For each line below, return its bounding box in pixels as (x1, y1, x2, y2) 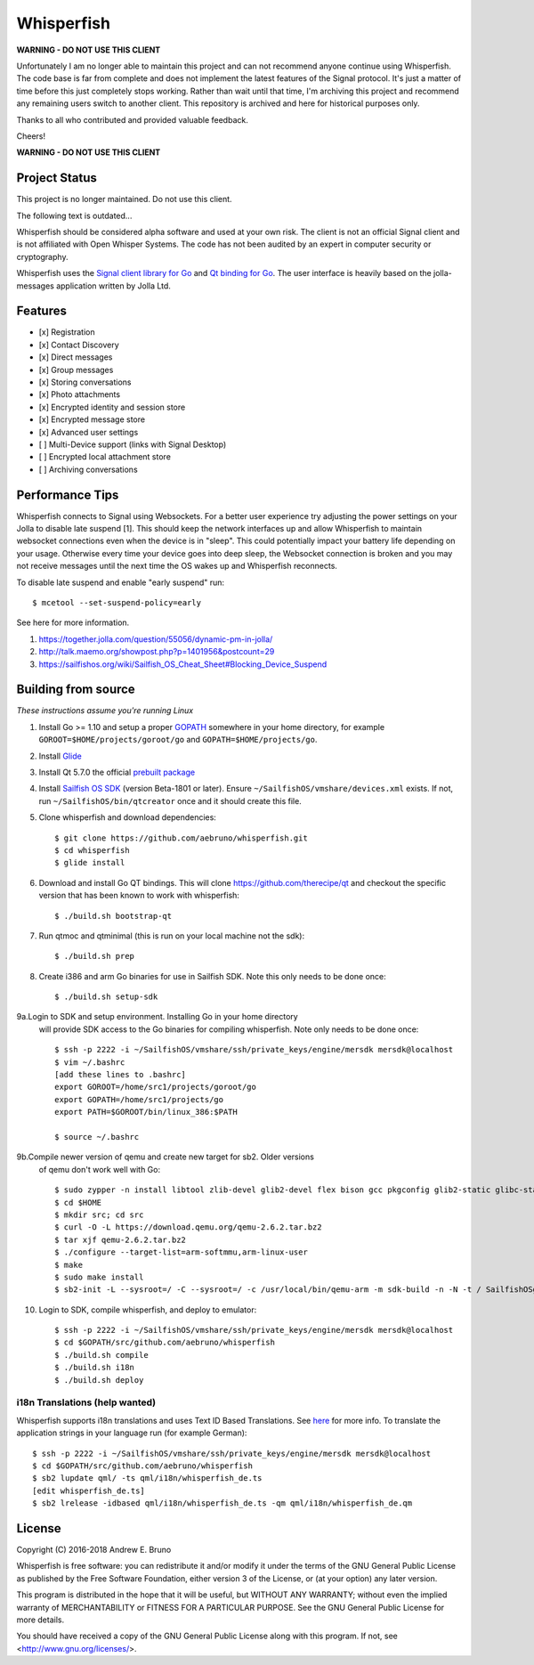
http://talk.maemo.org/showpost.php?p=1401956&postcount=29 (38, 646, 275, 657)
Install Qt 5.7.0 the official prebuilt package (38, 767, 196, 778)
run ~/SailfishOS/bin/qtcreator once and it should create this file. (38, 795, 302, 806)
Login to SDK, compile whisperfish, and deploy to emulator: (38, 1304, 257, 1315)
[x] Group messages (38, 364, 114, 375)
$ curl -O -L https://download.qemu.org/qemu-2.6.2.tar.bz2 (54, 1222, 322, 1232)
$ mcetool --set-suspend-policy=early (32, 597, 202, 607)
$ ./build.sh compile (54, 1350, 149, 1360)
